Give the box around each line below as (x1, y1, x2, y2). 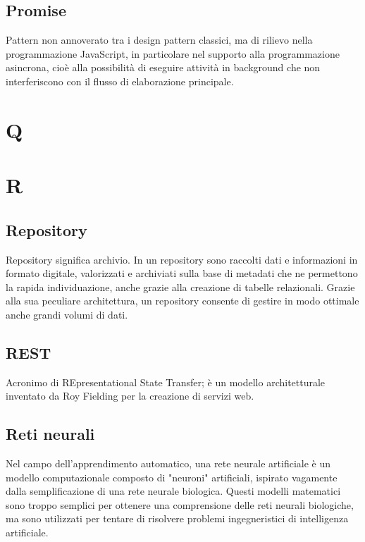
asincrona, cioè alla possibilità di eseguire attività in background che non (6, 60, 321, 75)
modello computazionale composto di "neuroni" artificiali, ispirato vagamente (6, 469, 338, 484)
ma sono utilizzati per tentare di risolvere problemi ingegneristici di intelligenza (6, 511, 349, 526)
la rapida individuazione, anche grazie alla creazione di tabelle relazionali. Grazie (6, 279, 355, 294)
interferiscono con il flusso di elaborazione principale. (6, 73, 234, 88)
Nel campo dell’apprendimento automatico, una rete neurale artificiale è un (6, 456, 331, 471)
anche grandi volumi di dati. (6, 307, 128, 321)
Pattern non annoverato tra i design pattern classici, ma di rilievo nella (6, 32, 313, 47)
